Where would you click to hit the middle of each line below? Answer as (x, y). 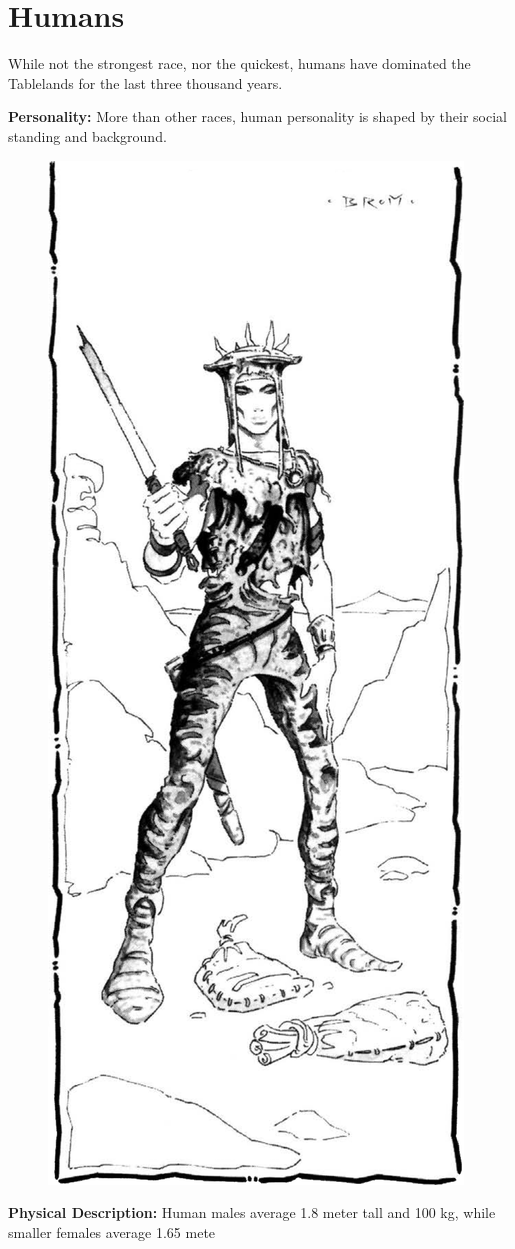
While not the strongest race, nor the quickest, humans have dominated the (239, 63)
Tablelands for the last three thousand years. (145, 82)
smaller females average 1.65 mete (112, 1231)
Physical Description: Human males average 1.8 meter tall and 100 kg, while (252, 1212)
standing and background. (87, 135)
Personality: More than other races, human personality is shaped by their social (258, 116)
